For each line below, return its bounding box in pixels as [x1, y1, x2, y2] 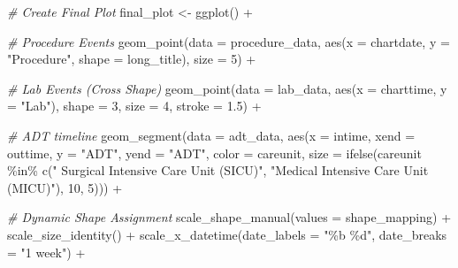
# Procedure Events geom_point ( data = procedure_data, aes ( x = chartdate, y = [7, 32, 450, 50]
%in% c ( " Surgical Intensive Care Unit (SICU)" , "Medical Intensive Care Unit [7, 161, 429, 180]
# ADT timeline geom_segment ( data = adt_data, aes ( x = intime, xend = [7, 126, 416, 144]
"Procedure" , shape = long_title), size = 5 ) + [7, 50, 256, 68]
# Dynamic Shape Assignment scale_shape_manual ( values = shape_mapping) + [7, 208, 452, 226]
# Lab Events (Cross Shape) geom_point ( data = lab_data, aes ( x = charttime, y [7, 79, 447, 97]
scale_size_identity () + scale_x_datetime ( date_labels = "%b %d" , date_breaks [7, 225, 447, 243]
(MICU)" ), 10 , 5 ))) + [7, 178, 123, 196]
